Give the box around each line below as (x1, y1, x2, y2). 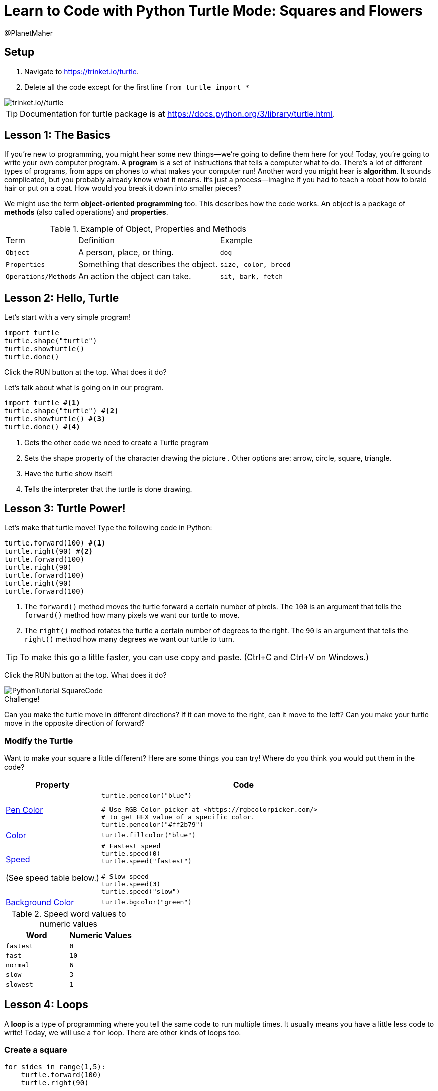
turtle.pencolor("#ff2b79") (101, 820, 204, 828)
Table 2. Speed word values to (11, 908, 126, 919)
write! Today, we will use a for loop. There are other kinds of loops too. (4, 1028, 241, 1037)
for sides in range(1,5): (4, 1063, 106, 1071)
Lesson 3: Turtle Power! (4, 502, 126, 515)
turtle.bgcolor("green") (101, 898, 192, 906)
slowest (6, 980, 33, 988)
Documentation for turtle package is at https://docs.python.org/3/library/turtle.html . (20, 108, 335, 119)
